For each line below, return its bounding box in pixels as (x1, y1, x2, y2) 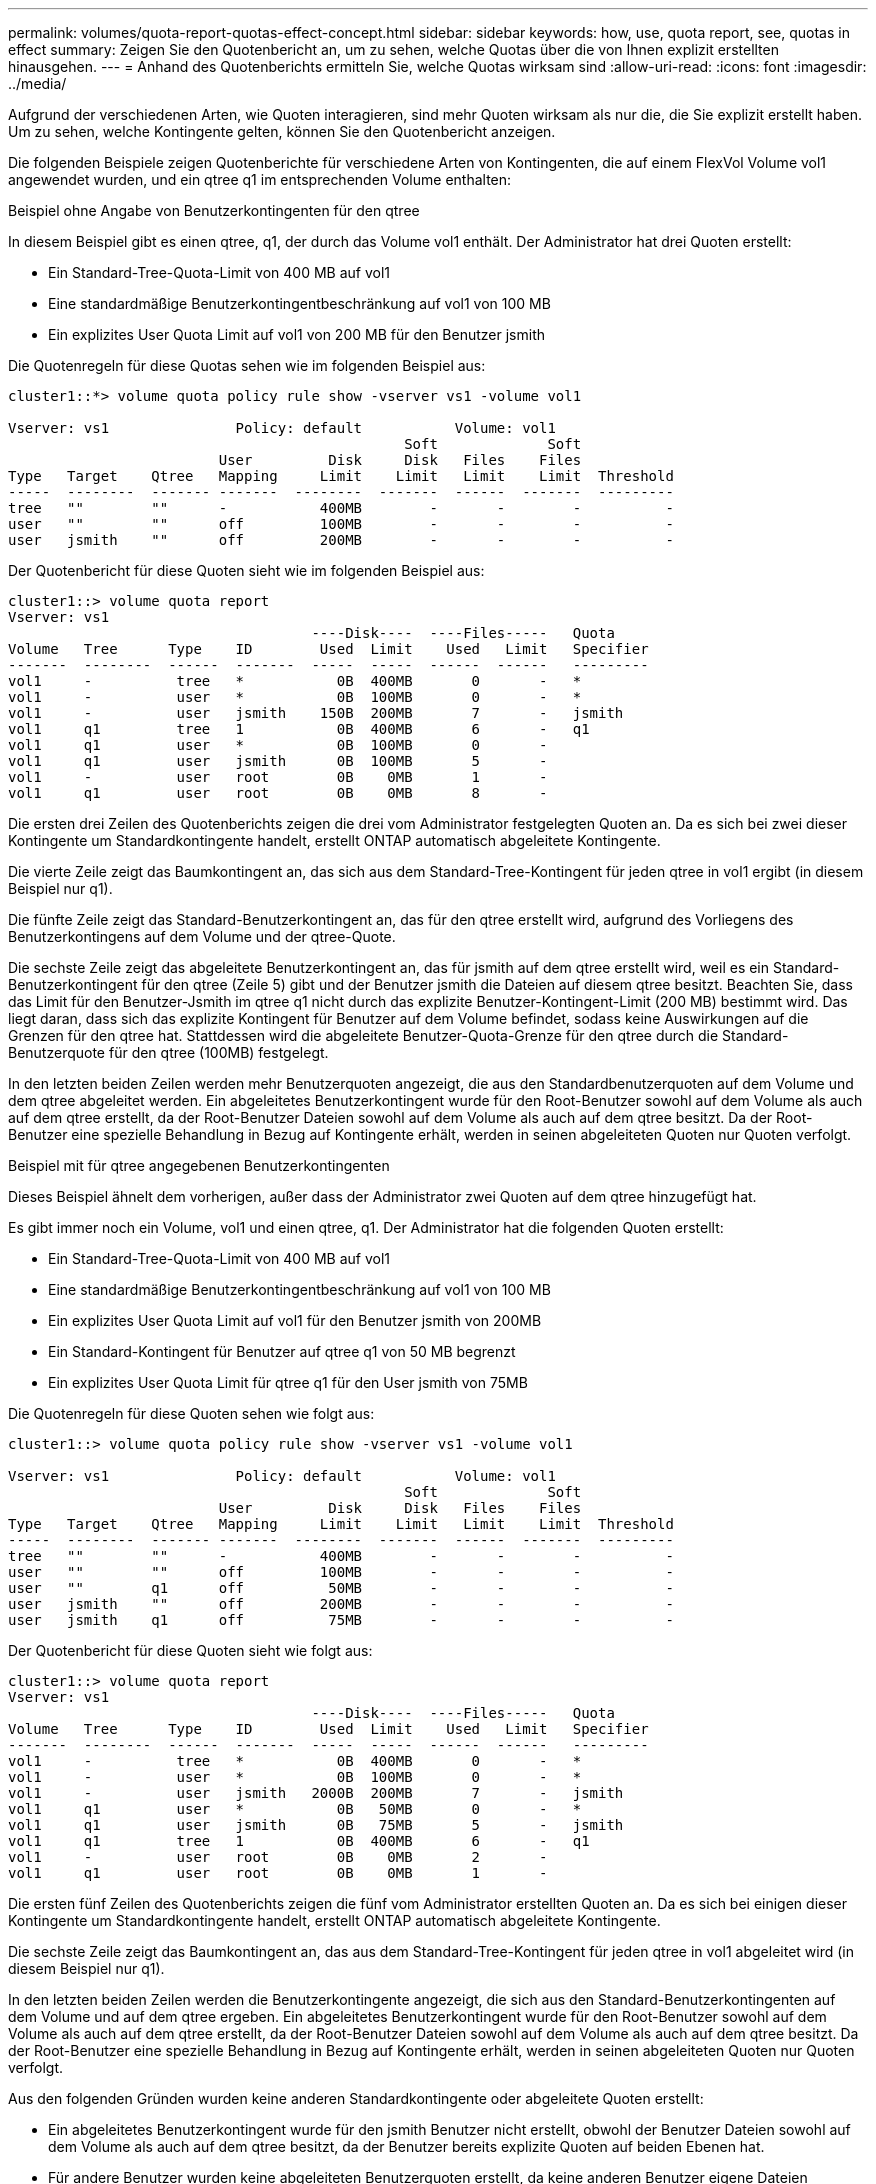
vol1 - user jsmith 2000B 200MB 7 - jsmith (8, 1785, 624, 1801)
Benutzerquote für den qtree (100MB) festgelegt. (8, 1044, 329, 1061)
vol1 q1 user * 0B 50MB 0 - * (8, 1801, 582, 1817)
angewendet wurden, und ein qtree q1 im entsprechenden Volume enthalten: (8, 171, 512, 188)
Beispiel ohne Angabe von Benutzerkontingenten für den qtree (8, 202, 420, 219)
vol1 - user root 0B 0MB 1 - (8, 769, 548, 785)
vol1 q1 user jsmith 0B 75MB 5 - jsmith (8, 1817, 624, 1833)
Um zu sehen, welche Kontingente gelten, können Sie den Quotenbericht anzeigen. (8, 123, 556, 140)
